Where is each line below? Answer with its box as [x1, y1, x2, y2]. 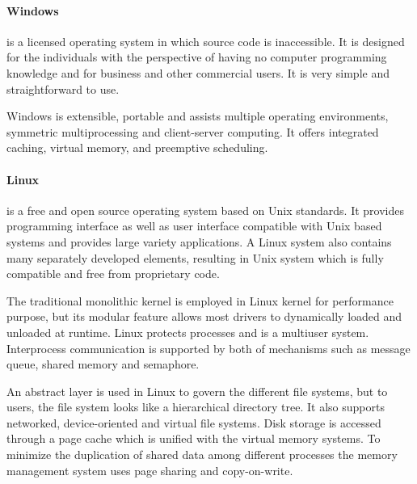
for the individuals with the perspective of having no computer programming [6, 48, 387, 65]
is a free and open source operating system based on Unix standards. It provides [6, 201, 404, 218]
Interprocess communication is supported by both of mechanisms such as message [6, 339, 411, 356]
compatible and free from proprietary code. [6, 265, 220, 282]
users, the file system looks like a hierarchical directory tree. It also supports [6, 398, 385, 415]
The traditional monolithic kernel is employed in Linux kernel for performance [6, 292, 394, 309]
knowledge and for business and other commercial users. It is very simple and [6, 64, 390, 81]
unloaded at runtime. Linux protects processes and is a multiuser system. [6, 323, 369, 340]
